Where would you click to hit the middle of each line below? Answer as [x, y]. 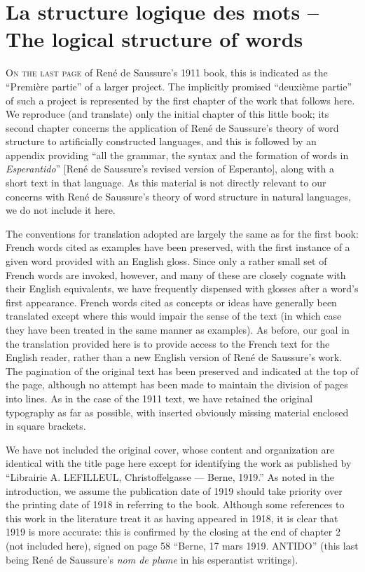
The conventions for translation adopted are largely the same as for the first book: [182, 233]
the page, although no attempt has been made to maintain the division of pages [177, 384]
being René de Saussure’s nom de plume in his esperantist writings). [152, 559]
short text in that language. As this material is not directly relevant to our [166, 183]
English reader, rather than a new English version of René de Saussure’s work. [174, 357]
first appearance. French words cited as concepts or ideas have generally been [171, 302]
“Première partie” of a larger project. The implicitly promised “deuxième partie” [179, 86]
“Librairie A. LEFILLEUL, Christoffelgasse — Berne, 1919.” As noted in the [170, 476]
